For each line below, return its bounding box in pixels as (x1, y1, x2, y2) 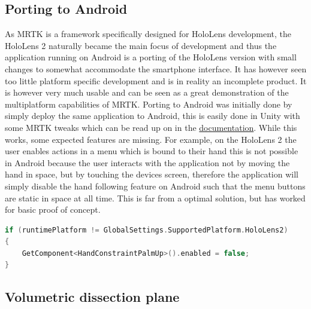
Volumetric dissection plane (5, 287, 180, 306)
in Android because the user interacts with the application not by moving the (5, 156, 290, 169)
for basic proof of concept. (5, 203, 101, 216)
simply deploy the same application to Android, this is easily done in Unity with (5, 109, 300, 122)
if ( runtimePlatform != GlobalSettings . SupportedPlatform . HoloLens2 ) (5, 225, 288, 234)
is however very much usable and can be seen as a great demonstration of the (5, 86, 289, 99)
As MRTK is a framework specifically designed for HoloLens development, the (5, 27, 292, 40)
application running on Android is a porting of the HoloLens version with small (5, 51, 297, 63)
